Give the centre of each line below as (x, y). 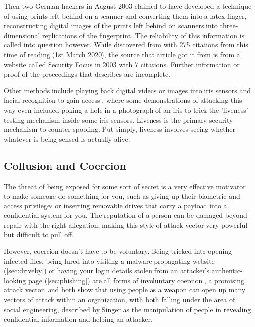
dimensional (22, 35)
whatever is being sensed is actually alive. (67, 139)
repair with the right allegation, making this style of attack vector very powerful (126, 225)
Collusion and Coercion (65, 165)
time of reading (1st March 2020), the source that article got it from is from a (122, 54)
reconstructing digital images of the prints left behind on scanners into (111, 25)
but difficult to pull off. (39, 234)
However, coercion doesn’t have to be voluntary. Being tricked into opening (118, 251)
